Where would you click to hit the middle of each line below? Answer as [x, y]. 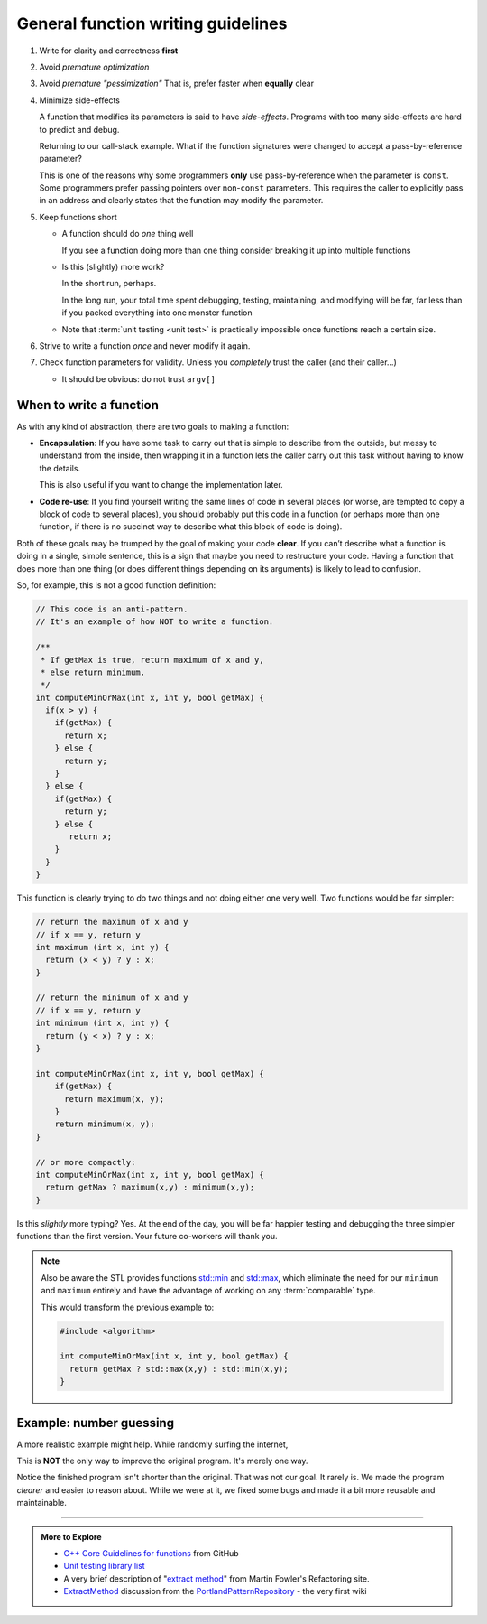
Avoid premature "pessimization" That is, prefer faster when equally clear [177, 84]
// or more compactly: [86, 1162]
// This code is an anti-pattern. [112, 609]
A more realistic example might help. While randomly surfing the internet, [152, 1444]
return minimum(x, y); [105, 1124]
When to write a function [88, 405]
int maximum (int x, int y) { [102, 947]
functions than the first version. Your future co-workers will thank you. [147, 1237]
